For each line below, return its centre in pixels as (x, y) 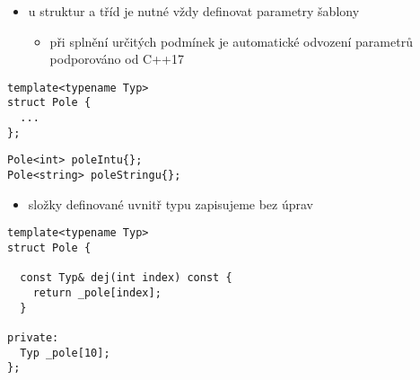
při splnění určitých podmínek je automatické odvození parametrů (231, 41)
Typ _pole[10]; (65, 353)
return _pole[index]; (97, 292)
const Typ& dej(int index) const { (126, 278)
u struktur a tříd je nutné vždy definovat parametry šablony (194, 11)
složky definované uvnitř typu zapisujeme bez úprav (171, 203)
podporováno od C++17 (117, 59)
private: (33, 337)
